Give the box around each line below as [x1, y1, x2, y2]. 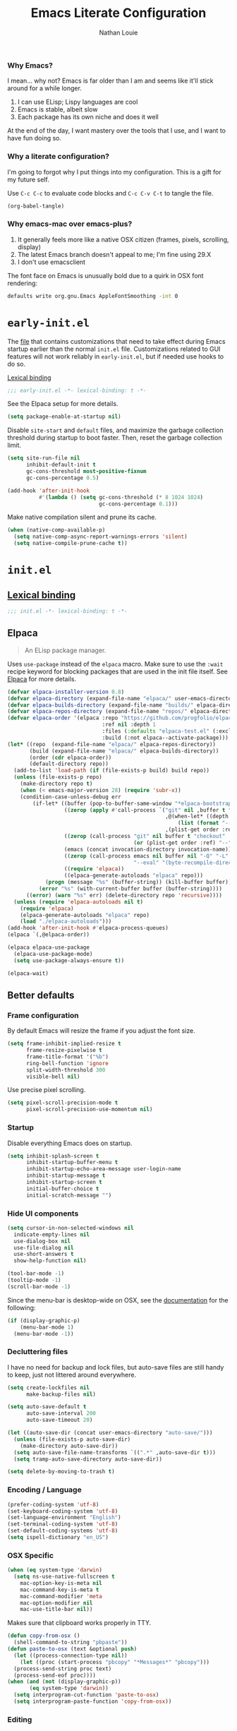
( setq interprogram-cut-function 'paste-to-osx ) [13, 1691, 159, 1699]
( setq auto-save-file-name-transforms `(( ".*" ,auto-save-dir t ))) [13, 1449, 217, 1456]
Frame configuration [7, 1010, 79, 1020]
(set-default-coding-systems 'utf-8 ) [7, 1527, 119, 1535]
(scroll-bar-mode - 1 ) [7, 1283, 71, 1290]
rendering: [7, 279, 37, 287]
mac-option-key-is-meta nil [20, 1579, 102, 1586]
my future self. [7, 175, 49, 184]
